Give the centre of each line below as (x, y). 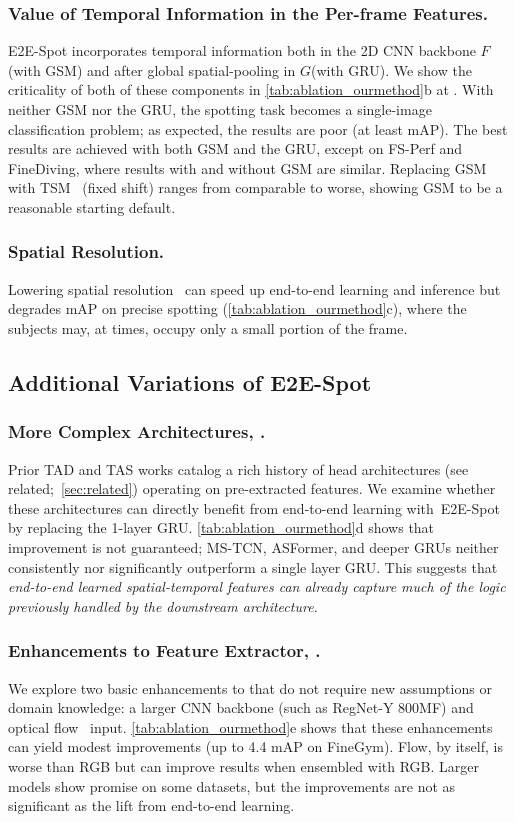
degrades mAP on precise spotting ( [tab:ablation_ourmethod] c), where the (237, 308)
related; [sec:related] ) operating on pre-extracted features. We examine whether (252, 488)
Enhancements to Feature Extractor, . (164, 650)
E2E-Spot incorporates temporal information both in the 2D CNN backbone (242, 50)
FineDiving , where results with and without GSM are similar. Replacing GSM (247, 167)
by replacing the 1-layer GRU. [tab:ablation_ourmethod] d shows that (221, 527)
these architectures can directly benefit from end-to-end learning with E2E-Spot (254, 507)
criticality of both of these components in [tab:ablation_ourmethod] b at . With (251, 89)
